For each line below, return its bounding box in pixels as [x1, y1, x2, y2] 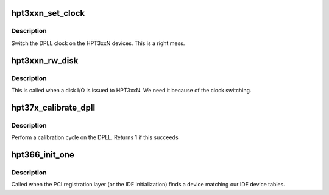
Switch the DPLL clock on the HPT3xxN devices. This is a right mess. [11, 39, 185, 47]
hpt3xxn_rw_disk [11, 55, 79, 66]
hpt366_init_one [11, 149, 74, 160]
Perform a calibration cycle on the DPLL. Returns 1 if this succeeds [11, 134, 179, 141]
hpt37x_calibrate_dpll [11, 102, 96, 112]
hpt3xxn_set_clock [11, 8, 85, 18]
